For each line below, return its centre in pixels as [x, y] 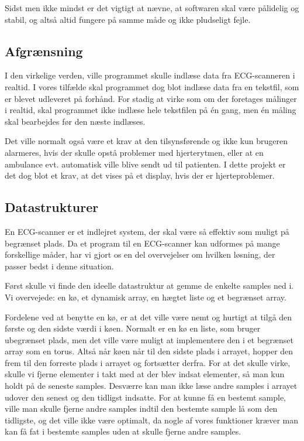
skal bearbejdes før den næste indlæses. [75, 121]
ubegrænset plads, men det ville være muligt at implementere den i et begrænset [149, 339]
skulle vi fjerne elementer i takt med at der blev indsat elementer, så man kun [145, 374]
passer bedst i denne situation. [59, 266]
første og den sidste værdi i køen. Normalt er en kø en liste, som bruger [133, 328]
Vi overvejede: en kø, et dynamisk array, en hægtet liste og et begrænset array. [146, 297]
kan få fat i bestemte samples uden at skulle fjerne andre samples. [123, 431]
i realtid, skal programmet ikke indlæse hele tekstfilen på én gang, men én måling [151, 110]
